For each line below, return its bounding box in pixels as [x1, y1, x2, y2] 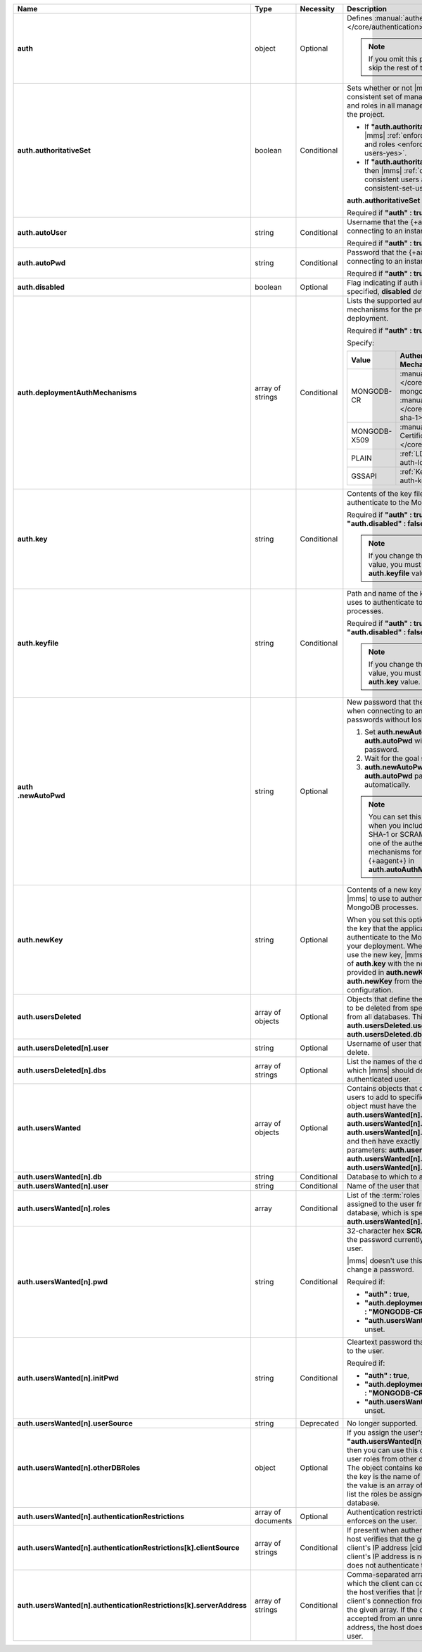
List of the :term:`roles [347, 1191, 421, 1200]
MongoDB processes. [347, 902, 418, 912]
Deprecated [300, 1419, 339, 1428]
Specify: [347, 338, 375, 347]
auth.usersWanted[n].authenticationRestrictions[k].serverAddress [17, 1601, 248, 1610]
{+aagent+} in [368, 856, 415, 865]
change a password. [347, 1264, 414, 1274]
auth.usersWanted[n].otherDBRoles [17, 1463, 141, 1473]
